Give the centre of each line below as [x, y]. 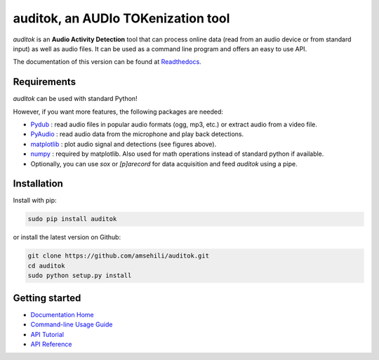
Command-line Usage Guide [72, 325]
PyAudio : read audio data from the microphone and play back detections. [137, 134]
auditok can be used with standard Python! [75, 99]
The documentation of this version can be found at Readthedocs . [107, 62]
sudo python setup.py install [80, 276]
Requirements [45, 82]
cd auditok [46, 266]
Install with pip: [35, 201]
